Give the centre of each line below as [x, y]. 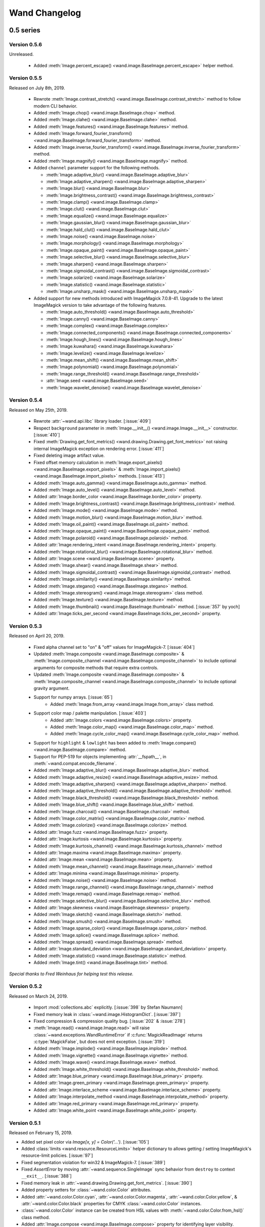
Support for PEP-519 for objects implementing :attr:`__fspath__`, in [100, 756]
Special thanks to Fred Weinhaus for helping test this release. [71, 974]
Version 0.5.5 [26, 78]
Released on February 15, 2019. [41, 1133]
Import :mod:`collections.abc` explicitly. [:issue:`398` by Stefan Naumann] [108, 1007]
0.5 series [25, 30]
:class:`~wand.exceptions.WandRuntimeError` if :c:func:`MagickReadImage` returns [118, 1035]
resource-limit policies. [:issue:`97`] [57, 1155]
